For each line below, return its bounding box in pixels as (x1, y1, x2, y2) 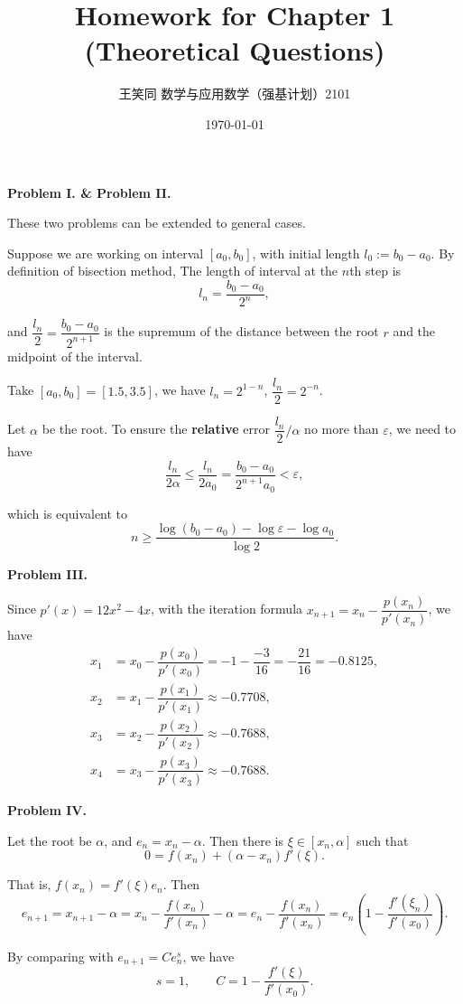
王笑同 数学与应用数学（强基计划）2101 (118, 84, 351, 103)
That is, (7, 875, 51, 894)
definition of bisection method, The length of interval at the (7, 261, 338, 280)
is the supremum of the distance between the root (104, 322, 379, 341)
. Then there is (201, 830, 283, 849)
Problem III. (7, 564, 88, 583)
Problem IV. (7, 801, 87, 820)
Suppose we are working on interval (7, 243, 204, 262)
